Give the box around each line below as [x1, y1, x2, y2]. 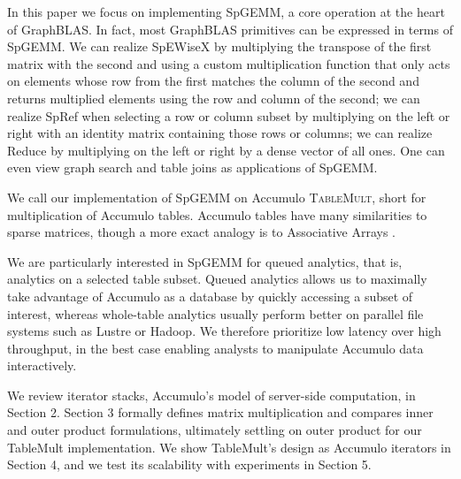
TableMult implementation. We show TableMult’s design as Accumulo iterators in [7, 437, 451, 456]
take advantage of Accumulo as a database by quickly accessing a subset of [7, 286, 413, 305]
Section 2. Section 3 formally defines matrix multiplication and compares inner [7, 403, 434, 422]
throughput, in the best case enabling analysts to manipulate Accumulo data [7, 338, 424, 357]
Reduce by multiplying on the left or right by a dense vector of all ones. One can [7, 141, 445, 159]
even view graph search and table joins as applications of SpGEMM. [7, 158, 378, 177]
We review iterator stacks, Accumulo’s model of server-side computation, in [7, 385, 416, 404]
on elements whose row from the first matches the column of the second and [7, 72, 419, 90]
